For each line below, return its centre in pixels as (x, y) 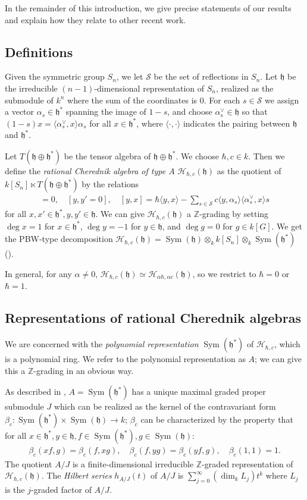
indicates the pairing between (236, 123)
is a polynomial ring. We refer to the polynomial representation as (125, 359)
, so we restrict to (224, 273)
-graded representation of (248, 463)
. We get (287, 226)
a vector (20, 111)
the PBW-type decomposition (59, 239)
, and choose (190, 111)
